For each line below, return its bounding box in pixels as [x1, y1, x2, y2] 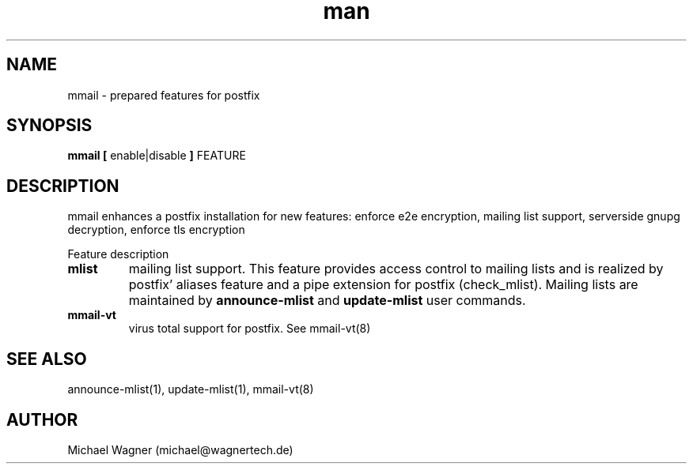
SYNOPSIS [6, 115, 93, 136]
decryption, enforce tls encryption [67, 223, 245, 237]
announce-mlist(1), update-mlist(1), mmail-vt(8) [67, 382, 314, 397]
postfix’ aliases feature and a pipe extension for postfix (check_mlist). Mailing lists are [128, 276, 638, 293]
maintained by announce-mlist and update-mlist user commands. [128, 292, 526, 309]
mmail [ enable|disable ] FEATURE [67, 149, 246, 163]
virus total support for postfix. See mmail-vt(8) [128, 321, 371, 336]
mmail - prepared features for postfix [67, 88, 260, 102]
